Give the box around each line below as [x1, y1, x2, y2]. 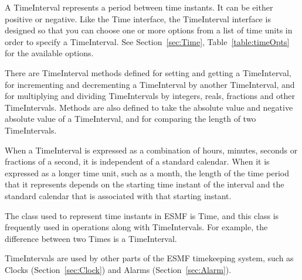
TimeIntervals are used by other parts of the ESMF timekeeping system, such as [5, 252, 294, 264]
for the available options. [5, 47, 94, 59]
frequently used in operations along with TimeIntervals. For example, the [5, 221, 268, 233]
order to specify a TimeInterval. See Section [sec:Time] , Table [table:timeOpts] [5, 35, 290, 47]
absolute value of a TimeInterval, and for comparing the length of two [5, 112, 256, 125]
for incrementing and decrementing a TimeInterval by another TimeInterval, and [5, 78, 295, 90]
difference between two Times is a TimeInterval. [5, 232, 177, 244]
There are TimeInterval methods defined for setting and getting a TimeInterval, [5, 66, 291, 78]
